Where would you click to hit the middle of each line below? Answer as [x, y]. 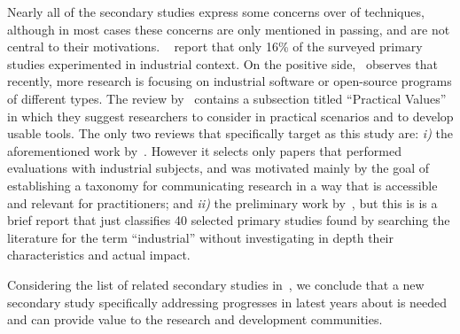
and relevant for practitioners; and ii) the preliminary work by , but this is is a [222, 202]
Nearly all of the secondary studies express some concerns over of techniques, [216, 12]
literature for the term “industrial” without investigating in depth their [201, 237]
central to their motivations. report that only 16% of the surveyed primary [215, 47]
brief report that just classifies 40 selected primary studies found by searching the [229, 220]
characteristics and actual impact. [99, 255]
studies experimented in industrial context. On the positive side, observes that [223, 63]
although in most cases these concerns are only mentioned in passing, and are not [229, 29]
